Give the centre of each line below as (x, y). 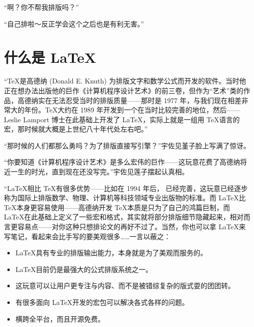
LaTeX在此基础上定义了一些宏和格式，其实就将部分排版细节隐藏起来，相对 (124, 217)
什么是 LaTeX (50, 57)
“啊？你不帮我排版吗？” (42, 7)
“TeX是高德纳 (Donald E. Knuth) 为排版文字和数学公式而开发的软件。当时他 (125, 81)
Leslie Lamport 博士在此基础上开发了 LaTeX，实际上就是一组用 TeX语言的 (122, 119)
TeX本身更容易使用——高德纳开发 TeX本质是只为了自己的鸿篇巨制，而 (117, 207)
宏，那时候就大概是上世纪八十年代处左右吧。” (76, 129)
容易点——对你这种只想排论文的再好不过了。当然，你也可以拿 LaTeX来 (132, 227)
